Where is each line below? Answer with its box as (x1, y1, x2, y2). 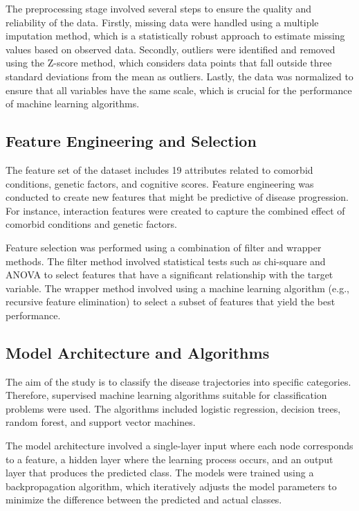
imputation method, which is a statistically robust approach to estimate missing (6, 28, 345, 43)
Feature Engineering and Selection (6, 130, 257, 152)
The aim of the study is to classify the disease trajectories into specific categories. (6, 374, 351, 388)
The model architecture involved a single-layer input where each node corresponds (6, 438, 353, 453)
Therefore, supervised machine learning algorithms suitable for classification (6, 388, 327, 402)
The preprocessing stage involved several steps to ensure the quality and (6, 1, 312, 15)
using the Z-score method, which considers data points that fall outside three (6, 55, 332, 70)
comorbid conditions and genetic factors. (6, 217, 177, 231)
